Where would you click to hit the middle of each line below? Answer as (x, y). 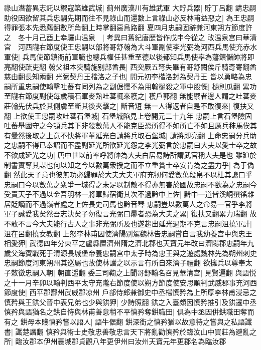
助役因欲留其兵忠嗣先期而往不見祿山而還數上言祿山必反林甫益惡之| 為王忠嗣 (129, 17)
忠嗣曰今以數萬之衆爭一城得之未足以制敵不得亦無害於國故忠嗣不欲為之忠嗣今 (130, 184)
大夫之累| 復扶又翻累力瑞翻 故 (208, 214)
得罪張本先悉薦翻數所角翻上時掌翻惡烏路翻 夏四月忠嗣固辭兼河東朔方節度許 (128, 27)
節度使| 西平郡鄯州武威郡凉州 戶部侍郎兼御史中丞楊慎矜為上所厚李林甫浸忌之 (130, 292)
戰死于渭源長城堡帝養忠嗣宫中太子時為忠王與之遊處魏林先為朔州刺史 (144, 253)
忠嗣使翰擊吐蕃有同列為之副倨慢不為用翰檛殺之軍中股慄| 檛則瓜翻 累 (137, 86)
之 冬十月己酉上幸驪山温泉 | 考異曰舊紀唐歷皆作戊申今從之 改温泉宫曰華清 (130, 37)
